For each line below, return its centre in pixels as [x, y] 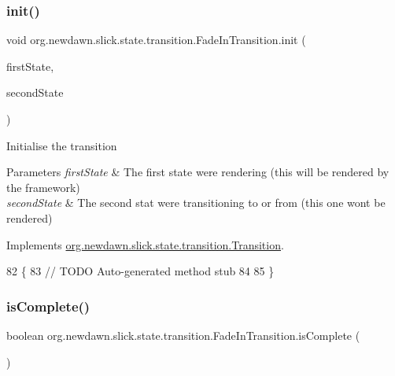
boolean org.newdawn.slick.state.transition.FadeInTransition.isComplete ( [183, 335]
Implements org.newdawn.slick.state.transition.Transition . [145, 244]
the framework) [43, 187]
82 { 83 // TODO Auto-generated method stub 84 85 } [140, 271]
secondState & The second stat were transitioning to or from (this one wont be [196, 203]
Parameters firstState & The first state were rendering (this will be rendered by [198, 172]
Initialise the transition [62, 145]
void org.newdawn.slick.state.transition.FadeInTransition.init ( [156, 40]
